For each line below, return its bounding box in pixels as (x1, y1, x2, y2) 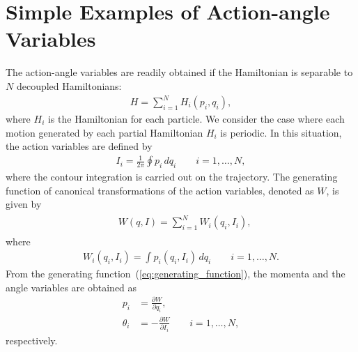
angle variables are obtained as (6, 280, 137, 294)
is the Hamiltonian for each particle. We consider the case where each (47, 112, 345, 126)
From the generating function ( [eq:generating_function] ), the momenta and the (6, 266, 345, 281)
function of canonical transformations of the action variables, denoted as (6, 183, 314, 197)
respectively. (6, 332, 58, 347)
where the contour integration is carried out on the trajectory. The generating (6, 169, 338, 184)
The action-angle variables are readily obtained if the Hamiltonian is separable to (6, 65, 353, 79)
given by (6, 197, 42, 211)
